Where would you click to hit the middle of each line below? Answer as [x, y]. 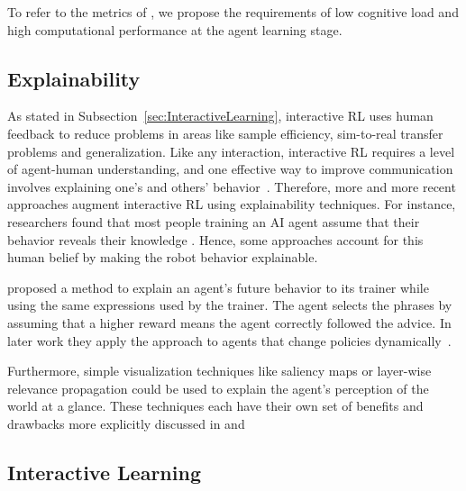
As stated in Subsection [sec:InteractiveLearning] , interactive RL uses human [220, 116]
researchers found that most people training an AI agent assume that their [214, 221]
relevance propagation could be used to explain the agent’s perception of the [218, 388]
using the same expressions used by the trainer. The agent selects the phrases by [230, 305]
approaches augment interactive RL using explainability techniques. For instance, [232, 204]
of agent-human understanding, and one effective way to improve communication [230, 169]
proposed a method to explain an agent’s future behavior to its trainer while [218, 287]
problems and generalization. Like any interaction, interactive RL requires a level [231, 151]
